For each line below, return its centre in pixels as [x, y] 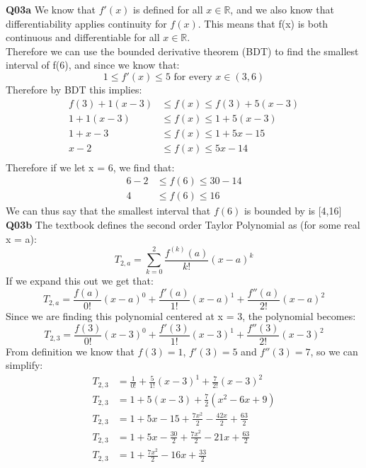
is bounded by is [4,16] [293, 211]
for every [193, 77]
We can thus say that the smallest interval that [108, 211]
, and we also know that [282, 9]
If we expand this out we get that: [80, 281]
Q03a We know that [51, 9]
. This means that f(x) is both [263, 23]
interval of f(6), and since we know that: [93, 65]
